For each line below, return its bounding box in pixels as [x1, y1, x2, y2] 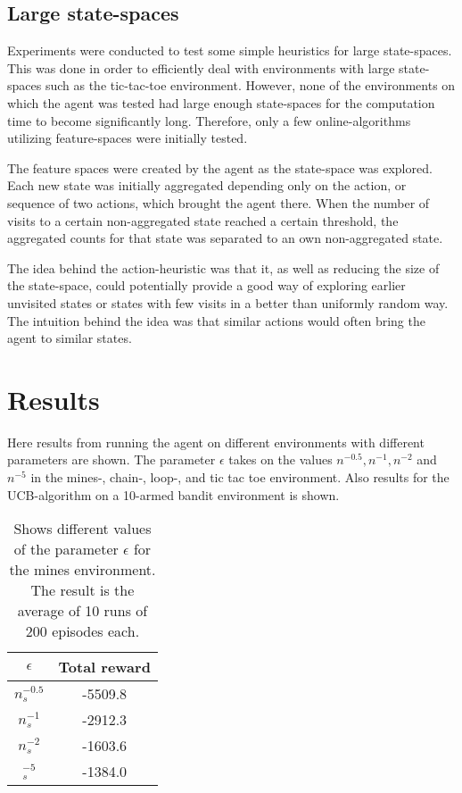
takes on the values [228, 450, 333, 469]
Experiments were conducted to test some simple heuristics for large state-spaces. [7, 41, 452, 60]
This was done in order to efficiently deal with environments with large [7, 58, 395, 77]
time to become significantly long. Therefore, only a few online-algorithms [7, 111, 411, 129]
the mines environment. [9, 559, 156, 580]
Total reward [58, 656, 151, 678]
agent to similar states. [7, 329, 132, 347]
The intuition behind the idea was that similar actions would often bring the [7, 311, 425, 330]
